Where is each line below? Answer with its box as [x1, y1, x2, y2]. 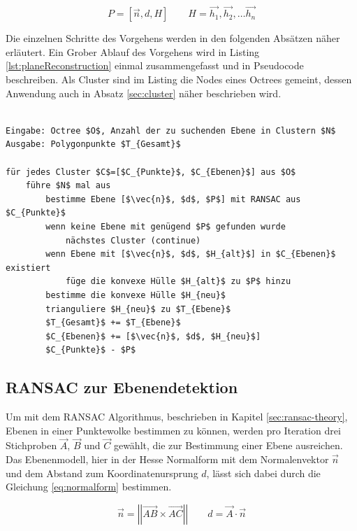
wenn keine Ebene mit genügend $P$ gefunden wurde [45, 221, 286, 232]
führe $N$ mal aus [25, 180, 111, 191]
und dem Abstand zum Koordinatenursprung [6, 465, 198, 480]
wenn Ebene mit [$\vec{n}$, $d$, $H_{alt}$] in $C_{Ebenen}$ [45, 249, 336, 260]
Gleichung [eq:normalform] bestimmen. [6, 479, 172, 494]
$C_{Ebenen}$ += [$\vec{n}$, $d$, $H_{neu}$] [45, 331, 261, 341]
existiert [6, 262, 51, 273]
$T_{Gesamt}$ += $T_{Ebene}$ [45, 318, 181, 328]
